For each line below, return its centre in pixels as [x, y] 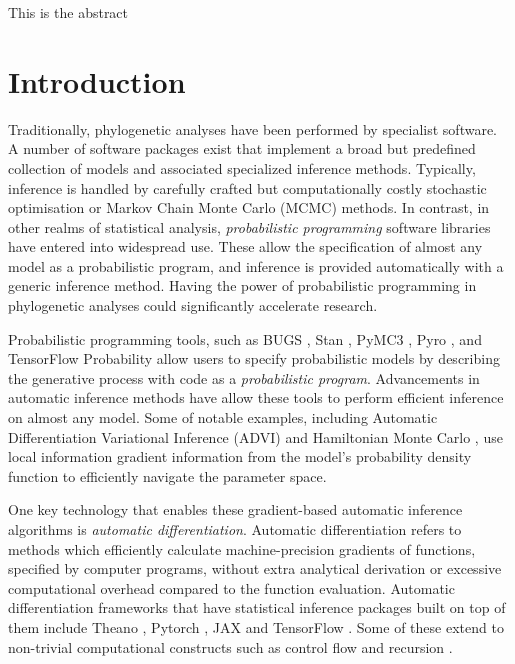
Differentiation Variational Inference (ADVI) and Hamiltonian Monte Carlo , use [255, 436]
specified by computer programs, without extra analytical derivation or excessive [255, 568]
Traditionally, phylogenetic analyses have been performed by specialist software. [253, 128]
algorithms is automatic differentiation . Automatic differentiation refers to [235, 529]
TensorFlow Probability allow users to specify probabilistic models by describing [254, 358]
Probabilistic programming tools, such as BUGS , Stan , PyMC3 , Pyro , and [245, 338]
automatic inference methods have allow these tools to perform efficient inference [256, 397]
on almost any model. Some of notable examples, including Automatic [223, 417]
